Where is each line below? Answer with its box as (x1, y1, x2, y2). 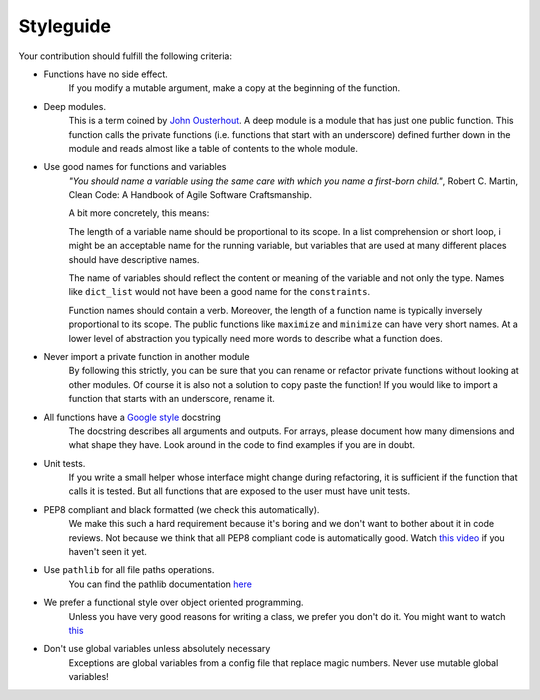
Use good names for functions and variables (43, 161, 227, 173)
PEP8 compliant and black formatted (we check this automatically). (43, 503, 320, 515)
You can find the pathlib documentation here (68, 578, 252, 590)
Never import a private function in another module (43, 350, 250, 362)
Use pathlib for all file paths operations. (43, 564, 215, 576)
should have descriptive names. (68, 253, 200, 265)
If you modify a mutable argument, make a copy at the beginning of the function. (68, 82, 401, 94)
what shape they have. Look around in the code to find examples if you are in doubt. (68, 439, 415, 451)
